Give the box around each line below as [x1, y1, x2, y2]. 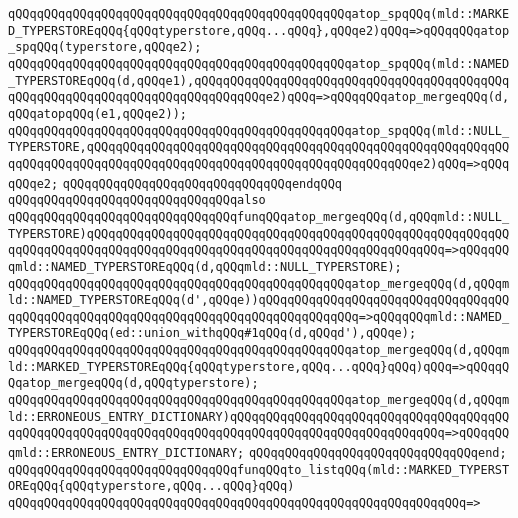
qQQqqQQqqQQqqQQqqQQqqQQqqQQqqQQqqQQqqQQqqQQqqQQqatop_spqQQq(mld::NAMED [8, 56, 510, 71]
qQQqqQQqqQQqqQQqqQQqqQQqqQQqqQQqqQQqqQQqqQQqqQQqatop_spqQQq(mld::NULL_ [8, 123, 510, 138]
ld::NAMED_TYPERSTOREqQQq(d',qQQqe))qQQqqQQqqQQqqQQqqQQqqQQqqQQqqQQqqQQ [8, 293, 510, 308]
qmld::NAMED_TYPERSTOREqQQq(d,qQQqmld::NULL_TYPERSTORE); [8, 259, 402, 274]
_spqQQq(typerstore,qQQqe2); [8, 40, 202, 55]
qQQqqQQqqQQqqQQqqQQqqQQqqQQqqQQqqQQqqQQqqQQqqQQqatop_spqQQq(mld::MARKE [8, 7, 510, 21]
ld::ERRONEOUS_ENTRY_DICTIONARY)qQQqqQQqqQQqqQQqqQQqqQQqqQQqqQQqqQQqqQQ [8, 409, 510, 424]
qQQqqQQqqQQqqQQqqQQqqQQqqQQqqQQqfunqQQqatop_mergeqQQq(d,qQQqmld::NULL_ [8, 209, 510, 224]
